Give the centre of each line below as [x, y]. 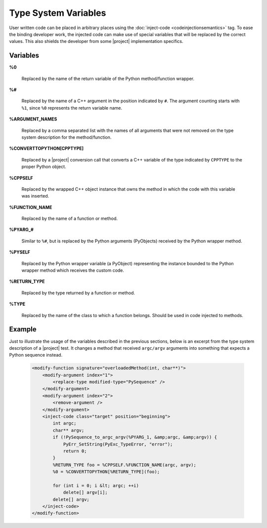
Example [23, 329]
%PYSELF [20, 252]
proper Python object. [44, 167]
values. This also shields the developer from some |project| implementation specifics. [96, 41]
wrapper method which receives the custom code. [73, 270]
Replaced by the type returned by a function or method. [78, 293]
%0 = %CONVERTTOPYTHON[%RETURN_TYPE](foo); [106, 472]
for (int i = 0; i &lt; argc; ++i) [96, 486]
